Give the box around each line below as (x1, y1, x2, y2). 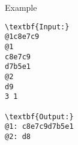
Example (5, 1, 37, 13)
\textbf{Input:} (5, 22, 70, 31)
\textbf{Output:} (5, 112, 74, 121)
